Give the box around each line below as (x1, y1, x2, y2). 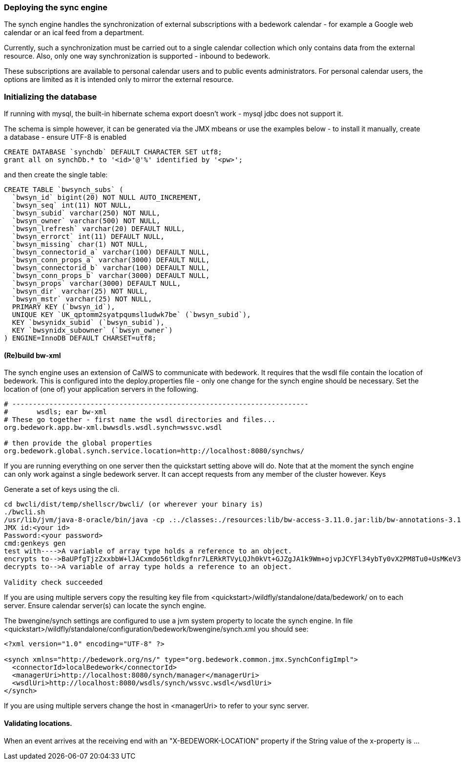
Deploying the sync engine (4, 2, 107, 12)
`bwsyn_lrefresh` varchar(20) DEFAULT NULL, (12, 225, 185, 233)
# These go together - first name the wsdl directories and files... (4, 416, 276, 424)
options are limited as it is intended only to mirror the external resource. (4, 75, 234, 84)
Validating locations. (4, 719, 72, 727)
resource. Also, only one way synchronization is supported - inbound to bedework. (4, 52, 271, 61)
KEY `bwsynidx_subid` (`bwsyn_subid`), (12, 318, 165, 327)
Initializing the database (4, 91, 97, 102)
